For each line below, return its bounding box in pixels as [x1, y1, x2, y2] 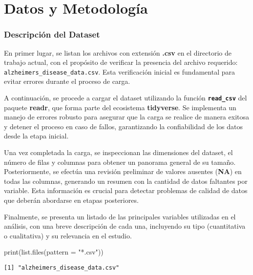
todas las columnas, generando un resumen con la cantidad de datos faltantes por [4, 176, 248, 186]
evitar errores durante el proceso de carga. [4, 76, 130, 86]
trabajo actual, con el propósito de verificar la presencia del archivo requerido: [4, 57, 238, 67]
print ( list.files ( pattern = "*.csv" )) [4, 247, 104, 257]
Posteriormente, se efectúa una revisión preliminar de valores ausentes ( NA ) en [4, 166, 242, 177]
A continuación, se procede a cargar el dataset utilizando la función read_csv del [4, 93, 247, 103]
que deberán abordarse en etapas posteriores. [4, 195, 139, 205]
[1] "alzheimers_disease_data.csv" [4, 264, 120, 271]
